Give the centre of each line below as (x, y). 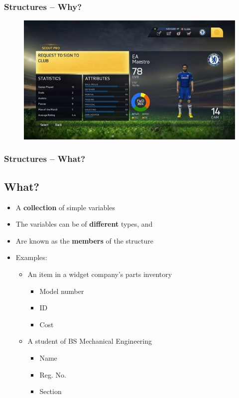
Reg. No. (53, 374)
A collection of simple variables (65, 207)
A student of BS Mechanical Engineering (90, 341)
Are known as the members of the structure (84, 240)
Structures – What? (45, 159)
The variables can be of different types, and (84, 224)
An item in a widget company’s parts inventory (100, 274)
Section (51, 391)
